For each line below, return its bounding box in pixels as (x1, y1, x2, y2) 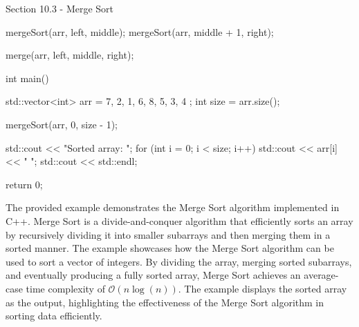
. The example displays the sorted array (178, 281, 347, 295)
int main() (6, 70, 49, 85)
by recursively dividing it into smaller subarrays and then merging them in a (6, 227, 331, 241)
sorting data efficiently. (6, 308, 102, 323)
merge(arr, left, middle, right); (6, 48, 134, 62)
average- (304, 268, 339, 282)
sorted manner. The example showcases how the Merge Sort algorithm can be (6, 241, 334, 255)
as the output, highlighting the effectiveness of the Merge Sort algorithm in (6, 295, 324, 309)
